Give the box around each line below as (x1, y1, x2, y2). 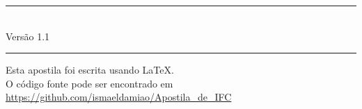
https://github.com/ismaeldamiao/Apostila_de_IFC (6, 90, 232, 104)
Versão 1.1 (6, 28, 50, 43)
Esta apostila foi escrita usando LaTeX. (6, 62, 174, 77)
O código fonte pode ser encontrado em (6, 76, 173, 90)
